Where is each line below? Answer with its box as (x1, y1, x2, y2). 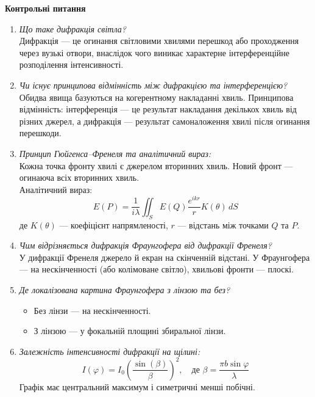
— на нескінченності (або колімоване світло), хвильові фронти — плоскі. (19, 263, 294, 275)
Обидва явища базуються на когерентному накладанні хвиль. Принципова (19, 90, 294, 103)
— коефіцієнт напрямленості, (59, 218, 168, 231)
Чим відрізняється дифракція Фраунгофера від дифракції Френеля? (19, 239, 272, 252)
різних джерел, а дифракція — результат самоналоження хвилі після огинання (19, 114, 310, 127)
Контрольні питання (5, 2, 86, 14)
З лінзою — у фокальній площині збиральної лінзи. (34, 324, 226, 337)
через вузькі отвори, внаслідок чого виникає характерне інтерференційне (19, 46, 290, 59)
